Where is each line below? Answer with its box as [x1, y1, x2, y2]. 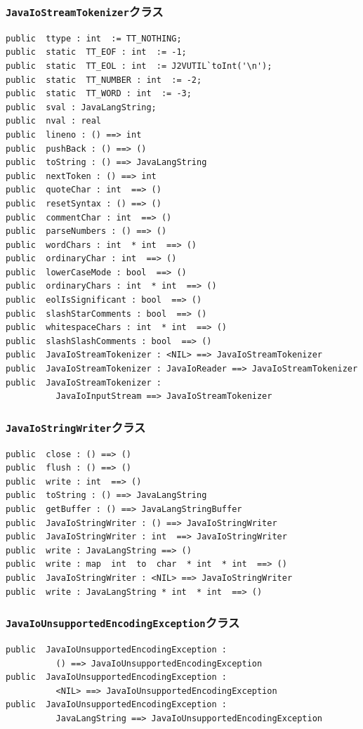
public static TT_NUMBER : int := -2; [6, 74, 202, 85]
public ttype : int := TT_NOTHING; [6, 33, 182, 44]
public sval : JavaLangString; [6, 102, 157, 112]
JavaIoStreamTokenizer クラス [6, 2, 164, 20]
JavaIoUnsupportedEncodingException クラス [6, 614, 240, 631]
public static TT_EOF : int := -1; [6, 47, 187, 58]
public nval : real [6, 116, 102, 126]
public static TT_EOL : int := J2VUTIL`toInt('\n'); [6, 60, 272, 71]
